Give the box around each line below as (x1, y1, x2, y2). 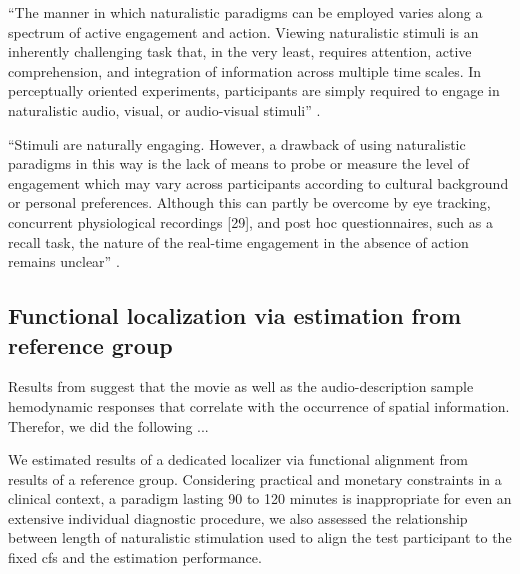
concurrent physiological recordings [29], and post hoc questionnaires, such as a (8, 211, 493, 232)
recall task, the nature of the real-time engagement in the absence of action (8, 231, 469, 252)
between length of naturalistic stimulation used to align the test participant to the (8, 527, 512, 548)
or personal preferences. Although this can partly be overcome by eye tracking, (8, 192, 491, 213)
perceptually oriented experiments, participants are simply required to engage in (8, 80, 500, 101)
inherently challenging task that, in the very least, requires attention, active (8, 41, 472, 62)
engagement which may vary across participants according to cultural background (8, 172, 509, 193)
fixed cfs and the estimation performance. (8, 547, 262, 568)
